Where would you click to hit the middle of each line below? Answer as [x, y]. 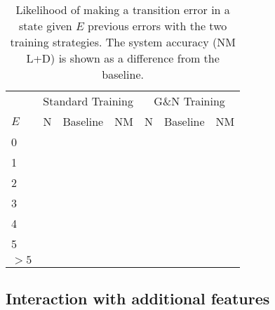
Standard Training [88, 101]
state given [46, 26]
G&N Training [189, 101]
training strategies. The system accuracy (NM [123, 42]
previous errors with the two [157, 26]
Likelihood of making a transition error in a [123, 9]
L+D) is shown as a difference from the [123, 58]
